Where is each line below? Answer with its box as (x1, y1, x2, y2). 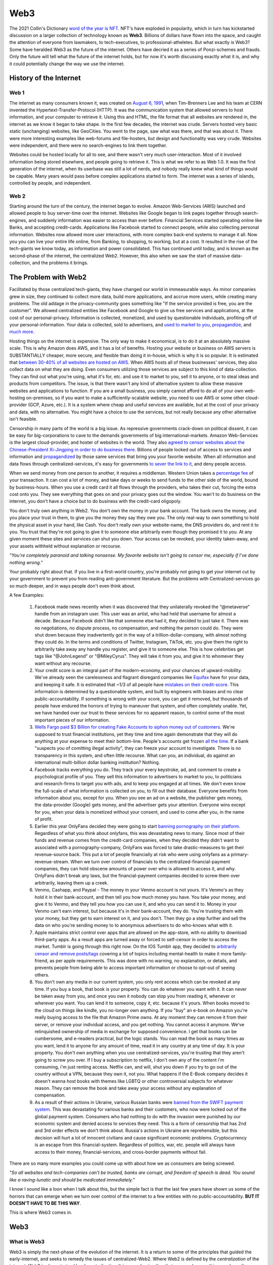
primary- (231, 852, 249, 858)
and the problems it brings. (32, 260, 88, 266)
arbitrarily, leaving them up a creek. (34, 879, 109, 885)
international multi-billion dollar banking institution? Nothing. (34, 760, 160, 766)
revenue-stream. (34, 858, 70, 865)
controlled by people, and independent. (9, 180, 92, 186)
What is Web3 (9, 1238, 45, 1245)
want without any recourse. (34, 660, 92, 666)
